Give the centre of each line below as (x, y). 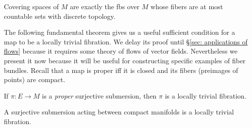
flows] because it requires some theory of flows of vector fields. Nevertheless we (121, 51)
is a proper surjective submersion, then (99, 95)
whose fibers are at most (187, 6)
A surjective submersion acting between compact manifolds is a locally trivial (119, 112)
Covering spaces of (31, 6)
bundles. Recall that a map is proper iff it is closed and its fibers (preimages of (121, 70)
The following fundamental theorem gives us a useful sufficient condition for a (119, 32)
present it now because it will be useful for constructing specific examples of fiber (125, 60)
